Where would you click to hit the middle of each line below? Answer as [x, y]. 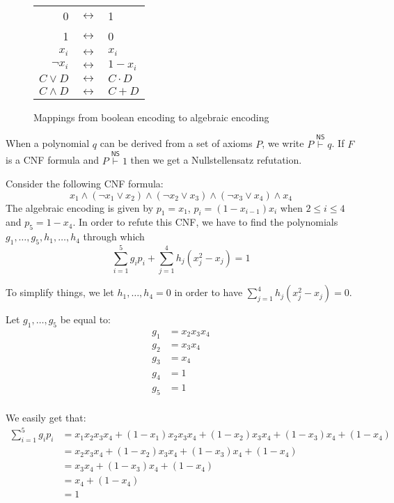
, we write [283, 143]
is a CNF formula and [53, 160]
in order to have [208, 292]
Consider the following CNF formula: [85, 184]
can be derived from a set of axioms [176, 143]
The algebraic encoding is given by [80, 207]
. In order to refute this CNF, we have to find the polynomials [205, 222]
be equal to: [86, 319]
